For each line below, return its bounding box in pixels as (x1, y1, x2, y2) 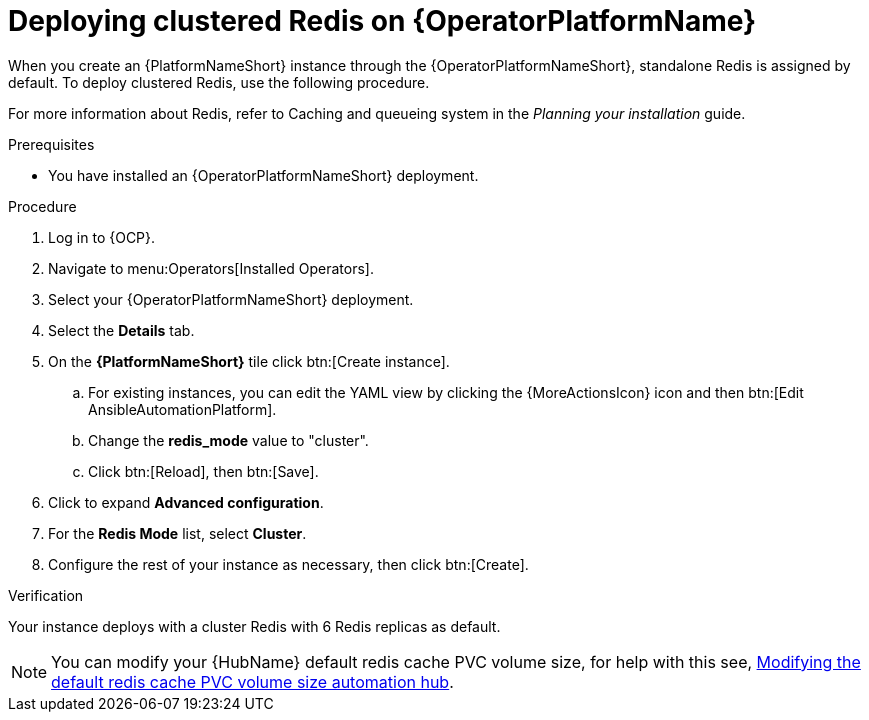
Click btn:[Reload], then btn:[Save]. (88, 462, 319, 480)
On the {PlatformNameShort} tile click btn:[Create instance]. (48, 352, 450, 370)
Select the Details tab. (48, 321, 195, 339)
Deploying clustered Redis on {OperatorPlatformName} (8, 4, 757, 38)
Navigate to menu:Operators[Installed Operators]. (48, 259, 375, 277)
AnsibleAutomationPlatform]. (88, 400, 277, 418)
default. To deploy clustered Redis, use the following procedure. (8, 73, 430, 91)
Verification (8, 586, 84, 604)
